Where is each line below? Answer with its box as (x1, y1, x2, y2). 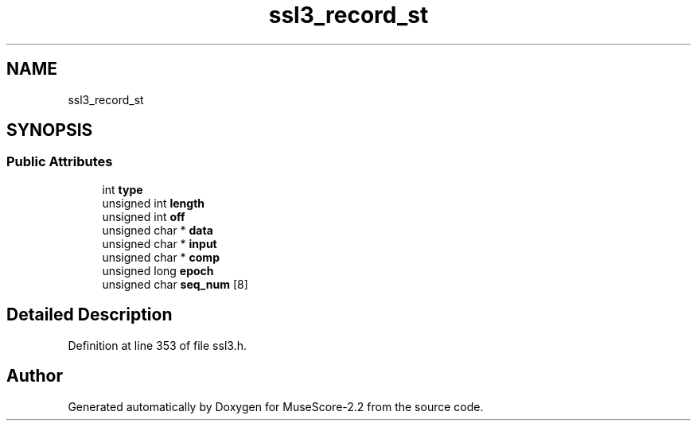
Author (6, 366, 63, 386)
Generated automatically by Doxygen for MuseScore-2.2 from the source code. (68, 399, 484, 413)
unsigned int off (102, 209, 185, 223)
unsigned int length (102, 196, 205, 210)
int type (102, 182, 143, 196)
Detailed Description (6, 305, 173, 325)
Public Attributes (6, 153, 113, 170)
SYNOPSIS (6, 120, 93, 141)
